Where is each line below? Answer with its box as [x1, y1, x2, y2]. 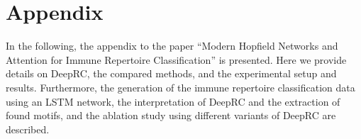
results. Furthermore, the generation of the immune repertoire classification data [6, 79, 355, 94]
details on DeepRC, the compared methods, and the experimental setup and [6, 66, 337, 81]
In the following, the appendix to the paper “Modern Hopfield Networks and [6, 38, 338, 53]
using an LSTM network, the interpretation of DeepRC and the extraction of [6, 94, 340, 109]
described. [6, 121, 50, 136]
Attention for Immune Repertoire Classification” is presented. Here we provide [6, 52, 347, 67]
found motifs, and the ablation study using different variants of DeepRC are [6, 108, 336, 123]
